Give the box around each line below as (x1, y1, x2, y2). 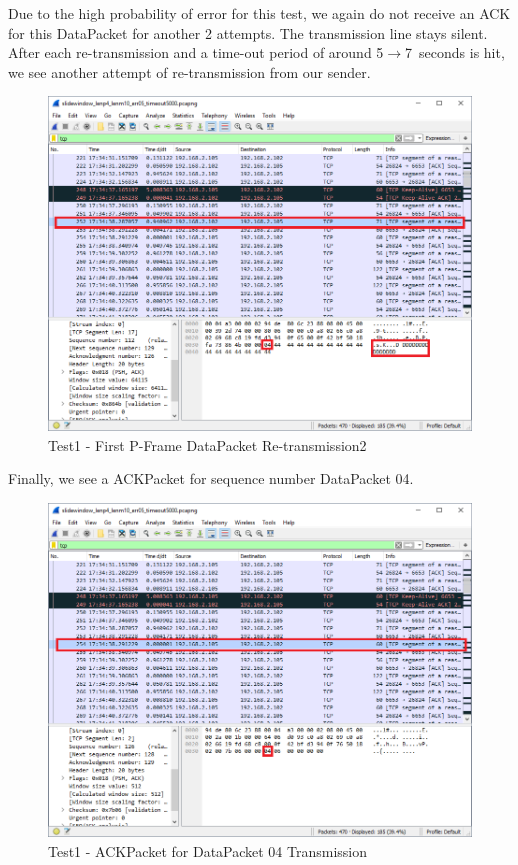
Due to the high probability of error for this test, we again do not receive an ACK (8, 3, 511, 23)
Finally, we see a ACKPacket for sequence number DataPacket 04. (8, 468, 414, 489)
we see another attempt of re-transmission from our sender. (8, 61, 371, 82)
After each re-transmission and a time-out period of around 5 (8, 42, 384, 63)
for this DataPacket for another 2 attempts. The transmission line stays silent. (8, 22, 488, 43)
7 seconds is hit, (405, 42, 505, 63)
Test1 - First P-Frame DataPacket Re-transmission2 (48, 434, 367, 455)
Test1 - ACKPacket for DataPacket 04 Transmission (48, 840, 368, 861)
